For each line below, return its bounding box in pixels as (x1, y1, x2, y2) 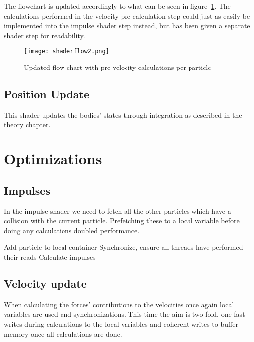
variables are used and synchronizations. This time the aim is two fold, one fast (4, 309, 245, 319)
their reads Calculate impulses (4, 251, 96, 262)
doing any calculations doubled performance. (4, 225, 140, 235)
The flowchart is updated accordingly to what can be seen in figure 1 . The (4, 1, 231, 11)
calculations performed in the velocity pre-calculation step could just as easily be (4, 10, 250, 21)
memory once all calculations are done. (4, 328, 122, 339)
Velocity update (4, 275, 87, 291)
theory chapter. (4, 119, 51, 130)
